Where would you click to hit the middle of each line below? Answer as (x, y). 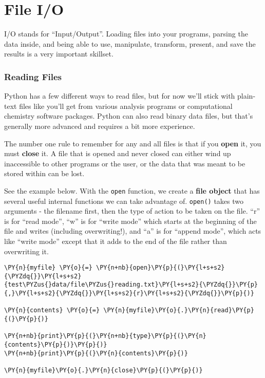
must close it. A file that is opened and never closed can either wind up (118, 153)
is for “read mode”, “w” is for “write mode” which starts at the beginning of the (130, 221)
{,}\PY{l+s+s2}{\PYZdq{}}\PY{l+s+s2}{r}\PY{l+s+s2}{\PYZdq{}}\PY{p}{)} (129, 294)
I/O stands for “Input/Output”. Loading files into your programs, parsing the (126, 34)
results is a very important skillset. (59, 54)
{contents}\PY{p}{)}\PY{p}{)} (56, 345)
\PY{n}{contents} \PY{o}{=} (52, 310)
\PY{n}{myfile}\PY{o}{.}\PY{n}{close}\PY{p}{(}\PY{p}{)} (103, 371)
